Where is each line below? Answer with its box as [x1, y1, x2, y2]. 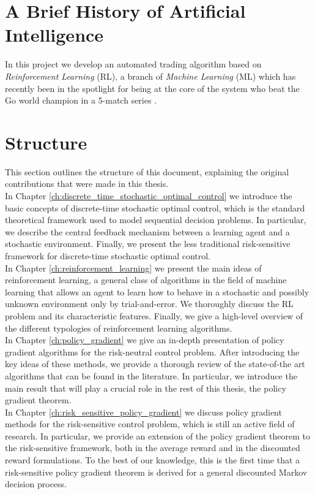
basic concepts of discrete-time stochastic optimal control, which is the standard [5, 201, 305, 214]
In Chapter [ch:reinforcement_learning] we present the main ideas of [5, 261, 262, 274]
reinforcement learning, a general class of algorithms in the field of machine [5, 273, 287, 286]
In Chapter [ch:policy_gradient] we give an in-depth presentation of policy [5, 333, 284, 346]
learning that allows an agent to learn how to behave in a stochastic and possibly [5, 285, 309, 298]
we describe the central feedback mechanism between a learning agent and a [5, 225, 290, 238]
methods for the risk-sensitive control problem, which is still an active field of [5, 417, 295, 430]
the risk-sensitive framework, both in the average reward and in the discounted [5, 441, 300, 454]
